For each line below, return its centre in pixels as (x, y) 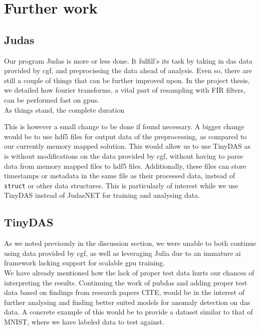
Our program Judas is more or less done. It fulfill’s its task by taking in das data (128, 60)
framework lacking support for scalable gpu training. (85, 263)
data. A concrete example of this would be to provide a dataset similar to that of (128, 312)
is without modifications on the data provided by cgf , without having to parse (124, 155)
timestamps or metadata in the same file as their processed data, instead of (120, 176)
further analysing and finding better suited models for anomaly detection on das (127, 302)
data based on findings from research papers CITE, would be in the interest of (124, 292)
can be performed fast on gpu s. (52, 99)
